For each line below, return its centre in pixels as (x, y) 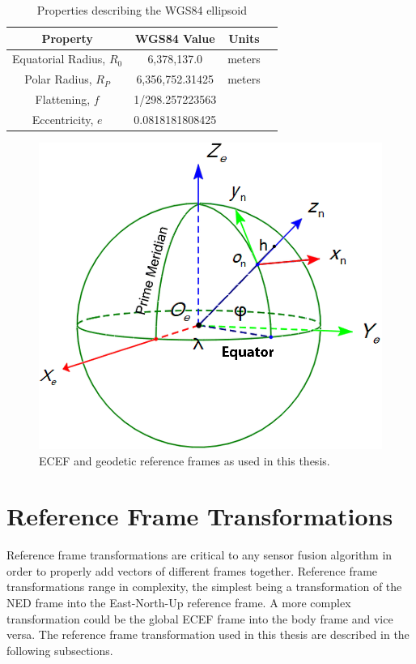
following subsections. (60, 650)
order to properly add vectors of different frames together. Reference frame (192, 570)
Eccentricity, (63, 119)
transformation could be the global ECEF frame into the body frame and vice (200, 618)
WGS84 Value (175, 38)
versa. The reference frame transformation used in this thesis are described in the (208, 634)
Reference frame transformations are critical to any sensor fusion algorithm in (200, 555)
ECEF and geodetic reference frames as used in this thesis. (185, 460)
